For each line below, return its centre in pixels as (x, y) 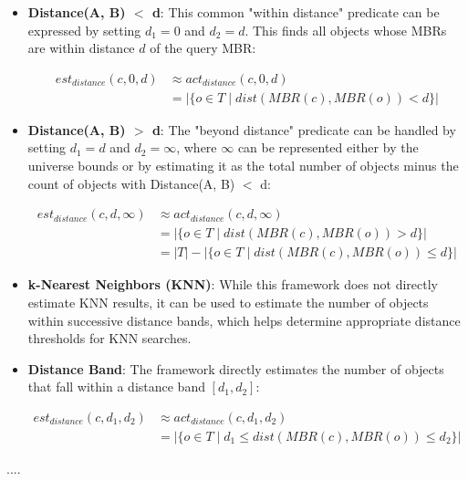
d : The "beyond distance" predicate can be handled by (304, 129)
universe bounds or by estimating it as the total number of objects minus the (243, 166)
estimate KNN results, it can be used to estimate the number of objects (228, 302)
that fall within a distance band (116, 387)
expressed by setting (84, 30)
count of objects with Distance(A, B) (131, 183)
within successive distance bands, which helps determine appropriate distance (244, 320)
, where (197, 147)
